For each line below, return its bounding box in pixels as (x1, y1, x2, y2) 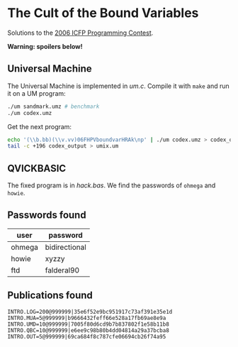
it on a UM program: (7, 89, 66, 97)
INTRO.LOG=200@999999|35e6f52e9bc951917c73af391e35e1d (7, 308, 173, 315)
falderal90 (45, 265, 80, 275)
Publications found (7, 290, 93, 302)
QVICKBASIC (7, 162, 67, 175)
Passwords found (7, 209, 86, 221)
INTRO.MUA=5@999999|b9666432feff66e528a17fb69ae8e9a (7, 314, 166, 321)
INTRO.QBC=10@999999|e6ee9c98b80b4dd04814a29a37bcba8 (7, 326, 170, 334)
